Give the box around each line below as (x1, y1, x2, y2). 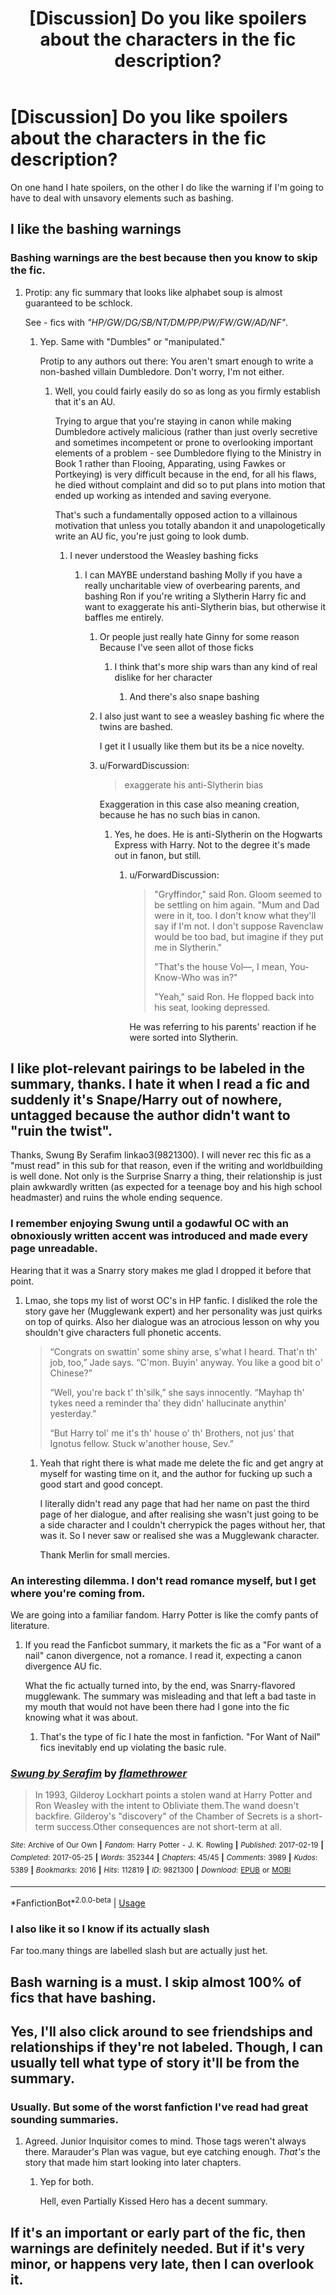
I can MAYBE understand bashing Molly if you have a (84, 568, 303, 581)
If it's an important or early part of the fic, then (10, 2224, 306, 2241)
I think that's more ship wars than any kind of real (114, 660, 318, 672)
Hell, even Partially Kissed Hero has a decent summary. (39, 2195, 268, 2207)
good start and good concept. (39, 1478, 163, 1490)
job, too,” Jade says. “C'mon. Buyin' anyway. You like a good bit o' (49, 1356, 323, 1368)
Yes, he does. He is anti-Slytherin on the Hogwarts (114, 828, 323, 840)
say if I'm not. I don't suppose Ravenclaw (154, 920, 324, 932)
